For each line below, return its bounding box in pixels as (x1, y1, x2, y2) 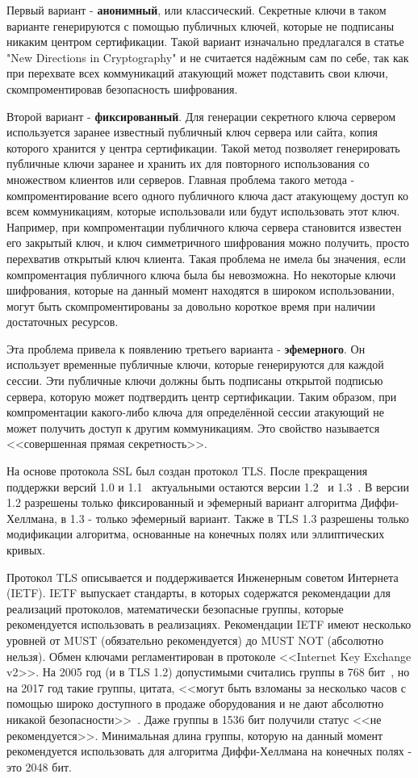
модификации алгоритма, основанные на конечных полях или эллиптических (6, 525, 385, 542)
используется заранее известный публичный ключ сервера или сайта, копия (6, 123, 378, 140)
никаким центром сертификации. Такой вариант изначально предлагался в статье (6, 33, 404, 50)
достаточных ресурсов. (6, 313, 119, 330)
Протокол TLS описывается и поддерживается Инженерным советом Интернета (6, 568, 399, 585)
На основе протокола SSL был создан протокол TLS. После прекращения (6, 462, 368, 479)
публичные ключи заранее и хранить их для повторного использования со (6, 155, 370, 172)
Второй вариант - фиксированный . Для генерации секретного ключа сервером (6, 107, 396, 124)
